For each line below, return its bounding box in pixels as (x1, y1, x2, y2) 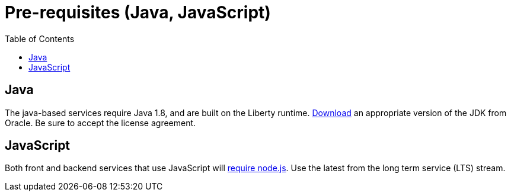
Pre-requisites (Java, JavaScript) (5, 2, 271, 23)
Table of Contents (5, 33, 75, 44)
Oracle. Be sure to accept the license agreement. (5, 117, 196, 128)
